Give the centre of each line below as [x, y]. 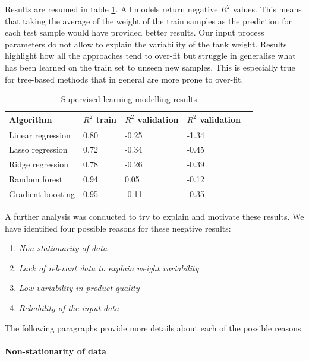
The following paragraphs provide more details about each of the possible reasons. [154, 327]
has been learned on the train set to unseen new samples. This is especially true [150, 67]
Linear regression [40, 134]
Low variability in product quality [79, 288]
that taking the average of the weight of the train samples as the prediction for [148, 20]
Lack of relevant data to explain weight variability [109, 267]
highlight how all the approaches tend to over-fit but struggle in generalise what [150, 56]
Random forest [36, 179]
